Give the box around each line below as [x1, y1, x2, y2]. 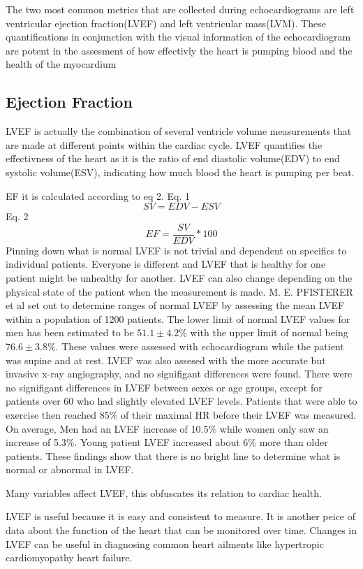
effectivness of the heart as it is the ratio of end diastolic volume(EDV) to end [6, 151, 340, 166]
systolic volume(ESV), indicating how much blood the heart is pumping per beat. [6, 164, 355, 179]
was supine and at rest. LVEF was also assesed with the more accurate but [6, 352, 326, 367]
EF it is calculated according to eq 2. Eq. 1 [6, 188, 190, 203]
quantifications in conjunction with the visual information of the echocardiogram [6, 29, 351, 44]
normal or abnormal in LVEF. [6, 462, 134, 477]
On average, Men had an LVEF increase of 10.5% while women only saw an [6, 421, 329, 435]
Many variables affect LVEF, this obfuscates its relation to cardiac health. [6, 485, 322, 500]
